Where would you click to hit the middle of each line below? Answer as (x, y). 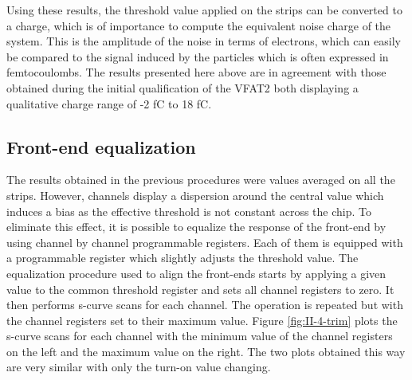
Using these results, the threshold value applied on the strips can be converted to (204, 10)
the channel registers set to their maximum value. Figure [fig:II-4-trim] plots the (202, 320)
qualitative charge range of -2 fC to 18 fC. (109, 103)
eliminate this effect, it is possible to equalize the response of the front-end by (196, 227)
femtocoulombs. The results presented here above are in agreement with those (196, 72)
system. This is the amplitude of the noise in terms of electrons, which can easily (204, 41)
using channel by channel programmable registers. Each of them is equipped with (205, 242)
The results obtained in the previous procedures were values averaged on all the (201, 180)
